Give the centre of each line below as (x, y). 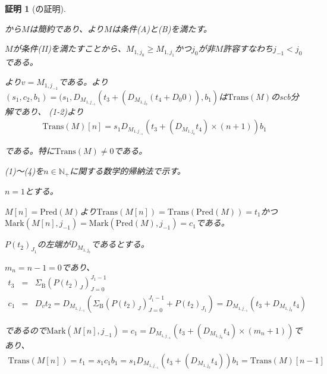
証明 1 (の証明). (35, 8)
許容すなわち (248, 48)
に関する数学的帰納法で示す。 (128, 170)
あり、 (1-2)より (52, 111)
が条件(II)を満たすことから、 (69, 48)
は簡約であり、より (67, 28)
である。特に (30, 151)
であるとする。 (120, 244)
